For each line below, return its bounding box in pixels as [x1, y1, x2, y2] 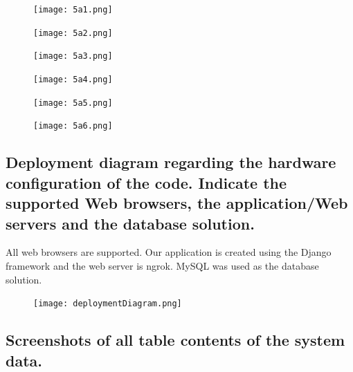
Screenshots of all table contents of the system [6, 329, 345, 351]
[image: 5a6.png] [33, 121, 113, 131]
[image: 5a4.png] [33, 74, 113, 84]
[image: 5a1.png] [33, 5, 113, 15]
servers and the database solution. [6, 212, 255, 234]
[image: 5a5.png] [33, 97, 113, 108]
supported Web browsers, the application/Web [6, 192, 348, 214]
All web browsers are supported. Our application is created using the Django [6, 245, 332, 259]
